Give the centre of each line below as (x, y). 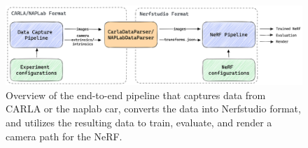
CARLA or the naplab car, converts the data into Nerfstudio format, (153, 109)
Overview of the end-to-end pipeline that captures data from (136, 95)
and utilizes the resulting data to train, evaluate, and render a (139, 123)
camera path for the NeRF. (64, 136)
